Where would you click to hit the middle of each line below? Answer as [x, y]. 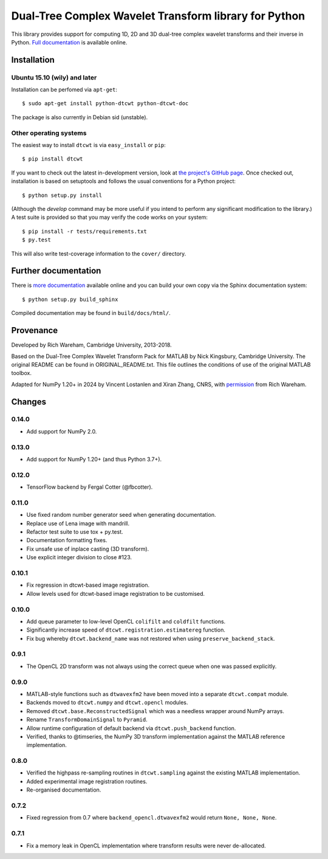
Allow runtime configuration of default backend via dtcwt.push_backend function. [131, 728]
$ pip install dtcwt [53, 159]
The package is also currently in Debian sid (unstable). [80, 117]
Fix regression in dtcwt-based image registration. [88, 585]
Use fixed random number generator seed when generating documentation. [121, 515]
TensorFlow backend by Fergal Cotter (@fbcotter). [90, 487]
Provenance [35, 330]
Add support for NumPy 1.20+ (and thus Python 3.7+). [94, 459]
